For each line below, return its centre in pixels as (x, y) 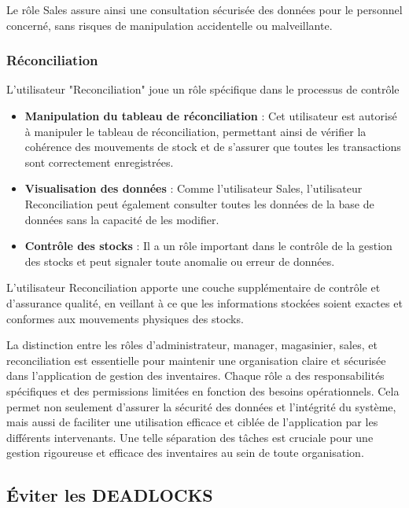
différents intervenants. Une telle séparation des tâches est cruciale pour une (190, 437)
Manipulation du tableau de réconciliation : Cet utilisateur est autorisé (211, 116)
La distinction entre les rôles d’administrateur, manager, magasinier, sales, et (192, 345)
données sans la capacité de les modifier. (122, 219)
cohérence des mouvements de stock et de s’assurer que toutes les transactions (213, 147)
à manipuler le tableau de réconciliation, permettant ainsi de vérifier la (195, 131)
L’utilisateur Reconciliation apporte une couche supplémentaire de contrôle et (193, 287)
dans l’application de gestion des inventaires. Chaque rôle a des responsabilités (195, 375)
